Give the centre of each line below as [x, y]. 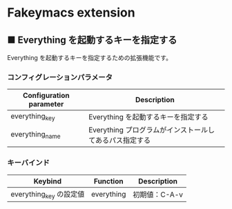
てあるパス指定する [119, 141]
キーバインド [28, 163]
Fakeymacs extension [71, 13]
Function [108, 181]
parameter [46, 104]
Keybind [48, 181]
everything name [36, 135]
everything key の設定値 [48, 195]
